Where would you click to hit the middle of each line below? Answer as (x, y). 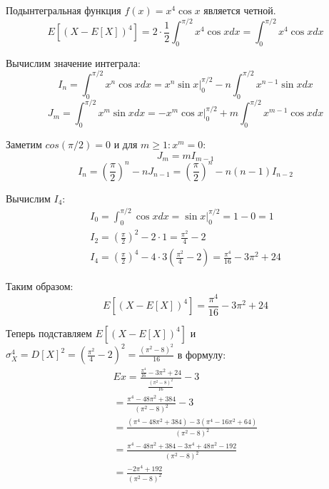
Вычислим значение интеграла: (73, 62)
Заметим (24, 144)
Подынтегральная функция (64, 10)
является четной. (240, 10)
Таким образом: (40, 286)
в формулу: (202, 354)
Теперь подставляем (49, 333)
